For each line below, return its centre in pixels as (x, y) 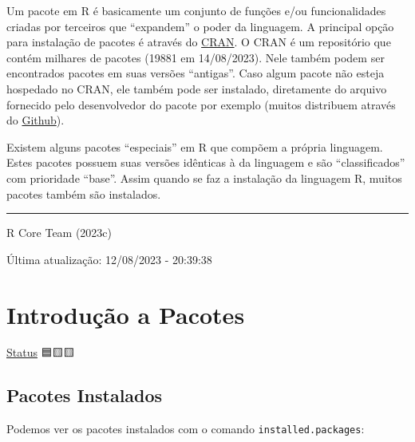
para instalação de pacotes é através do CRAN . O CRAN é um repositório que (199, 42)
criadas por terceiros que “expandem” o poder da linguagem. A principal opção (200, 26)
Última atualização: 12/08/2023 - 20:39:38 (109, 259)
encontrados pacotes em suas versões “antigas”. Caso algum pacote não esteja (196, 73)
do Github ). (36, 120)
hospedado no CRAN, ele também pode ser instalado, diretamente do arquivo (197, 88)
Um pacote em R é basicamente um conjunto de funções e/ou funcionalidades (196, 10)
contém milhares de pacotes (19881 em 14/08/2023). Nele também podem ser (196, 57)
